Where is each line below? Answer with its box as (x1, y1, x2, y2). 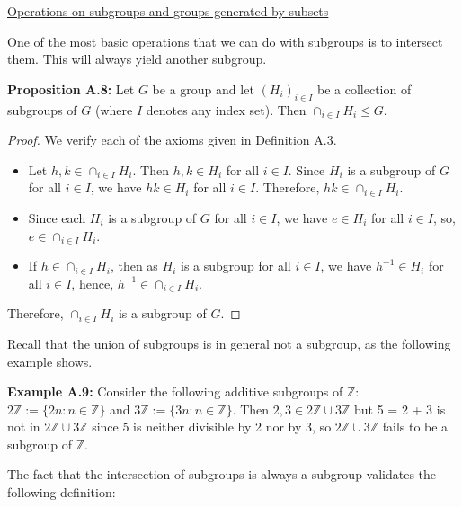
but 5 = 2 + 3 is (354, 399, 446, 418)
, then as (110, 256, 158, 275)
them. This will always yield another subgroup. (7, 49, 267, 68)
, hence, (71, 273, 114, 292)
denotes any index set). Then (146, 100, 307, 119)
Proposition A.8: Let (7, 79, 135, 98)
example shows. (7, 351, 93, 370)
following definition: (7, 483, 116, 502)
